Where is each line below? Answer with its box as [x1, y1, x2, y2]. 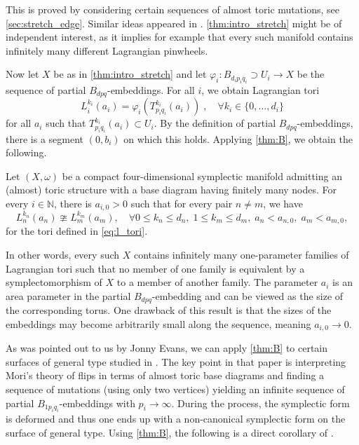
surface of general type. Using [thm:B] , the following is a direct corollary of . [6, 425, 334, 439]
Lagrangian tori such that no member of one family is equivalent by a [6, 261, 305, 275]
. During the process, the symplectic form [171, 395, 350, 410]
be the [297, 67, 325, 81]
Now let [6, 67, 39, 81]
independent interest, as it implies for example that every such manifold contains [6, 29, 353, 44]
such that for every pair [130, 196, 233, 211]
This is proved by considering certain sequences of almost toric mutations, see [6, 2, 339, 16]
